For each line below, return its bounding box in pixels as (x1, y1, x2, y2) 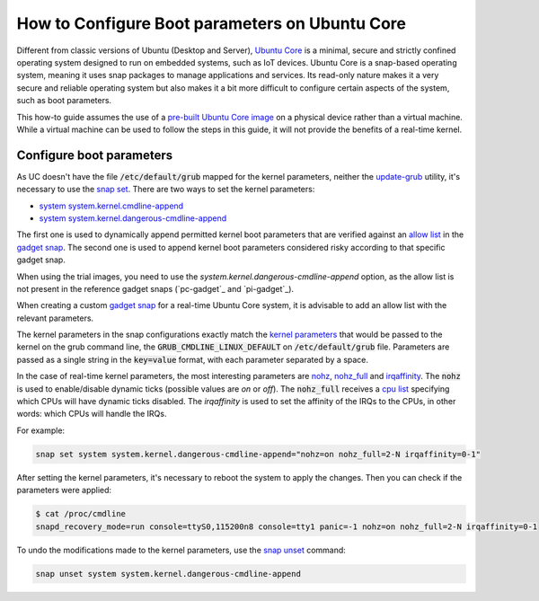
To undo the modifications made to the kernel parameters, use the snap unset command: (16, 544, 346, 555)
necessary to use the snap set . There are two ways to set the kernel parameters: (16, 184, 315, 195)
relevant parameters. (16, 313, 94, 323)
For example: (16, 425, 66, 436)
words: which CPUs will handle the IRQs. (16, 409, 167, 420)
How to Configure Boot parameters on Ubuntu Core (16, 13, 407, 33)
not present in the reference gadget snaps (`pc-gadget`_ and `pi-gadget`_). (16, 283, 295, 294)
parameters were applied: (16, 485, 112, 496)
